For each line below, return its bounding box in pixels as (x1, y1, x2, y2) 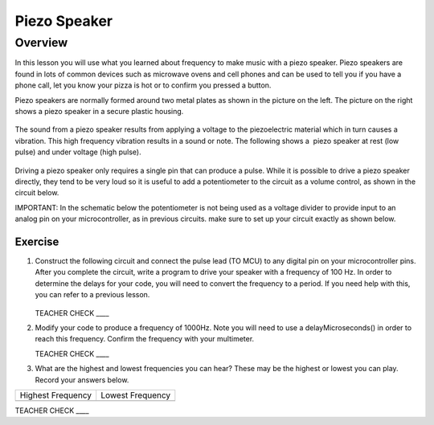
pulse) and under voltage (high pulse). (14, 147, 141, 157)
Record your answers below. (35, 374, 129, 385)
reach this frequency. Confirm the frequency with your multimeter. (35, 334, 255, 344)
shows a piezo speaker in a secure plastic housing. (14, 106, 184, 116)
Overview (14, 35, 68, 50)
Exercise (14, 235, 59, 248)
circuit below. (14, 188, 59, 198)
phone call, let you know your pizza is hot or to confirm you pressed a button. (14, 80, 272, 90)
